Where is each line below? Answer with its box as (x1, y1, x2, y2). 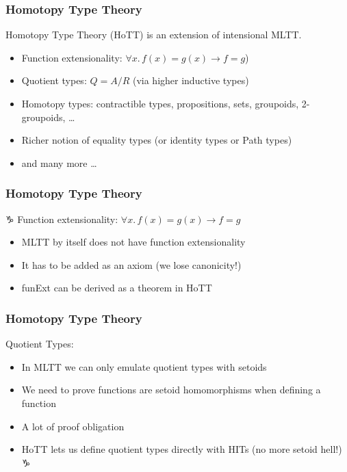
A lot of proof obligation (21, 419, 125, 433)
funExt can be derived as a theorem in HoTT (21, 280, 212, 295)
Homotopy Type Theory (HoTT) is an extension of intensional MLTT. (5, 27, 302, 42)
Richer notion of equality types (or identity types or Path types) (21, 133, 292, 147)
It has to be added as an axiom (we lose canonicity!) (21, 257, 242, 272)
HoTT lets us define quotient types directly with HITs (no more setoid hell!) (21, 442, 342, 456)
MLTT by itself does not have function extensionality (21, 235, 246, 249)
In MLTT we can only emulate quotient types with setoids (21, 359, 267, 373)
